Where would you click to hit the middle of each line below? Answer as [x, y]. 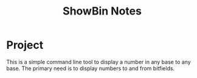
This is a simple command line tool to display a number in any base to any [99, 62]
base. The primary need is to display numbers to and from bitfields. [91, 68]
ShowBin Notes [102, 11]
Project [25, 45]
